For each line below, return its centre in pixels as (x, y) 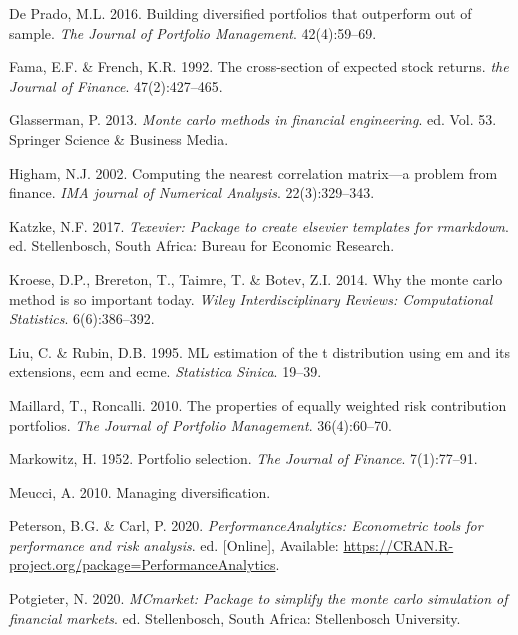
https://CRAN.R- (398, 544)
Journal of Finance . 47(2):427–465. (116, 85)
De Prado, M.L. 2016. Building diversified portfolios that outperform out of (240, 13)
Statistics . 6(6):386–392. (82, 318)
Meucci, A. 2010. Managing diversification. (140, 491)
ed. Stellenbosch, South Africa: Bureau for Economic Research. (202, 245)
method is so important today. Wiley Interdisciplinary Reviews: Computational (251, 298)
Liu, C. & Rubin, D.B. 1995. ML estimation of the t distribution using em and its (260, 351)
